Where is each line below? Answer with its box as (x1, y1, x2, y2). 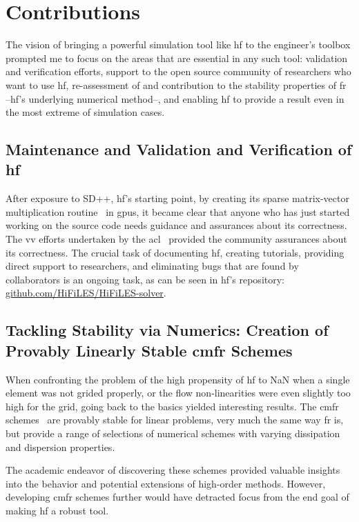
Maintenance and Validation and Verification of (6, 139, 352, 160)
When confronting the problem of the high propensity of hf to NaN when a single (6, 372, 350, 386)
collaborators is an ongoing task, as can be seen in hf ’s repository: (6, 272, 284, 286)
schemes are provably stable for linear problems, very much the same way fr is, (6, 412, 344, 427)
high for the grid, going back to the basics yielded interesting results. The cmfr (6, 399, 339, 413)
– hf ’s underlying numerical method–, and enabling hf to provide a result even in (6, 91, 345, 106)
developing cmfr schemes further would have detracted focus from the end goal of (6, 490, 349, 504)
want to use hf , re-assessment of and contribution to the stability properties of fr (6, 77, 347, 92)
